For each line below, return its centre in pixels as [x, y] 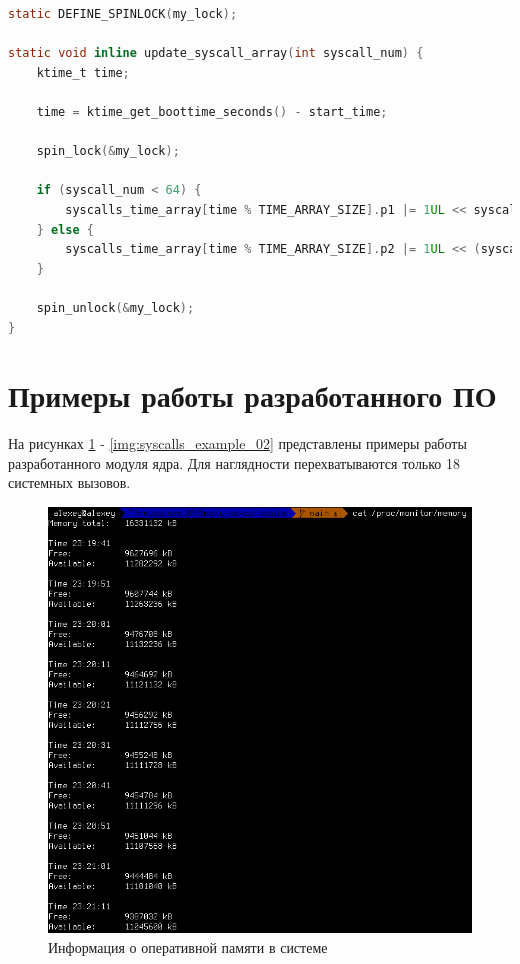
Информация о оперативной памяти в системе [188, 946]
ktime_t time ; [83, 72]
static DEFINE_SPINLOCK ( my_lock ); [123, 14]
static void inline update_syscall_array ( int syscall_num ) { [216, 53]
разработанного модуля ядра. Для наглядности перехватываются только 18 [234, 462]
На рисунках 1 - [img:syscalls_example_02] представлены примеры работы [237, 443]
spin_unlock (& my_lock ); [115, 307]
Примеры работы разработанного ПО [252, 395]
